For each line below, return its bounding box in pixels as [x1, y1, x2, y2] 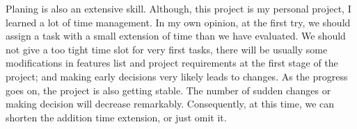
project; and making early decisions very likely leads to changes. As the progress [6, 69, 348, 83]
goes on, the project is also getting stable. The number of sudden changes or [6, 83, 331, 97]
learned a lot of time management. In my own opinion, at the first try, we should [6, 15, 351, 29]
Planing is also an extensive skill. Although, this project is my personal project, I [6, 1, 351, 15]
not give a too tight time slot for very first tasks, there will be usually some [6, 42, 328, 56]
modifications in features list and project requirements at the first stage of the [6, 55, 338, 70]
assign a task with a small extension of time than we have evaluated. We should [6, 28, 346, 43]
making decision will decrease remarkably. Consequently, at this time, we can [6, 96, 335, 111]
